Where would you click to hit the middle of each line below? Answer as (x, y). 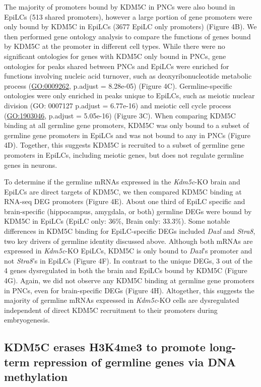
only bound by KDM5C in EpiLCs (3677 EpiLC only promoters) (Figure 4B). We (130, 26)
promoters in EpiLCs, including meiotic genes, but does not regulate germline (124, 154)
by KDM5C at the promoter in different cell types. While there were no (115, 46)
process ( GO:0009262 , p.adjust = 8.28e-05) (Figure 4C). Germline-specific (118, 85)
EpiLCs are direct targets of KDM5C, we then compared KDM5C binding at (123, 191)
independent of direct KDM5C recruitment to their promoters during (111, 310)
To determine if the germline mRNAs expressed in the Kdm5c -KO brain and (122, 182)
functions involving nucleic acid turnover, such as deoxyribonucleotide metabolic (128, 76)
